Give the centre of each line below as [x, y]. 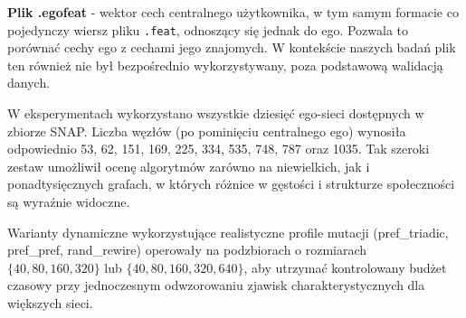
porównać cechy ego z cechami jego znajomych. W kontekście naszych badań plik [232, 47]
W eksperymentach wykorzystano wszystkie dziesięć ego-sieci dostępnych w [216, 113]
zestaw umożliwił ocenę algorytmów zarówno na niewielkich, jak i [189, 166]
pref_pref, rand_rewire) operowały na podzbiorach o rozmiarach [187, 250]
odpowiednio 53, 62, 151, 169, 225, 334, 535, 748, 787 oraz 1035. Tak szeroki [219, 149]
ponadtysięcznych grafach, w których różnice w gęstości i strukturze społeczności [231, 184]
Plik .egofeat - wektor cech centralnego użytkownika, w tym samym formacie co [233, 12]
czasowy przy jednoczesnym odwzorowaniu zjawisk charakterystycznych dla [216, 285]
